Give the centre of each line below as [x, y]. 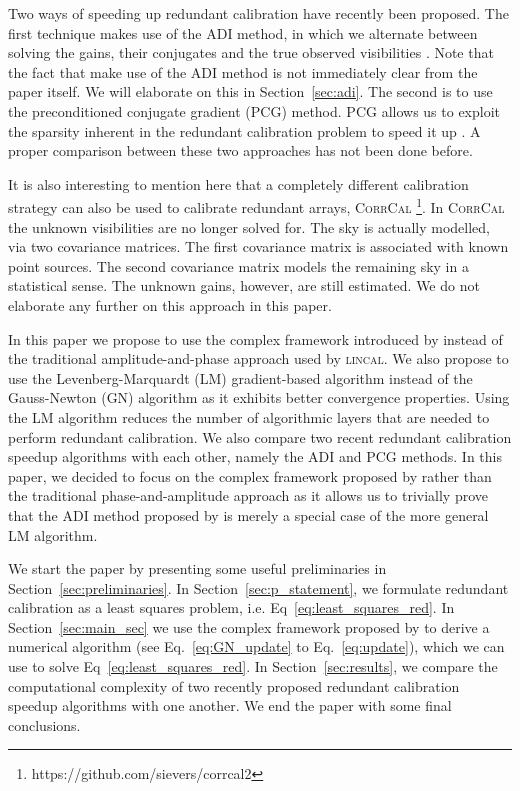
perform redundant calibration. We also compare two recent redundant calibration [260, 436]
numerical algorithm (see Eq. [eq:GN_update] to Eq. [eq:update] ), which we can [256, 646]
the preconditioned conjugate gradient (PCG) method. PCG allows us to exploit [254, 110]
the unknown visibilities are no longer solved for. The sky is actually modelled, [249, 226]
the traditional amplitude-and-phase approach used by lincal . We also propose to [258, 358]
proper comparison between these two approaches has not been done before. [240, 150]
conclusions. [44, 724]
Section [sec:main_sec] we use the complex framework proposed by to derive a [249, 626]
